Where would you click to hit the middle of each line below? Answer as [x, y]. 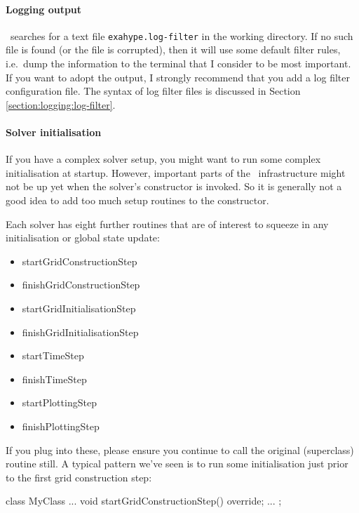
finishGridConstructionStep [81, 285]
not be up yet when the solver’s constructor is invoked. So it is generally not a [174, 186]
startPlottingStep [59, 402]
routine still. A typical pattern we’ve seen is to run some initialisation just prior [177, 464]
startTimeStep [53, 355]
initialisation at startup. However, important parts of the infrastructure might [176, 172]
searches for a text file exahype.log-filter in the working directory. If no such [182, 35]
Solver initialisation [54, 132]
